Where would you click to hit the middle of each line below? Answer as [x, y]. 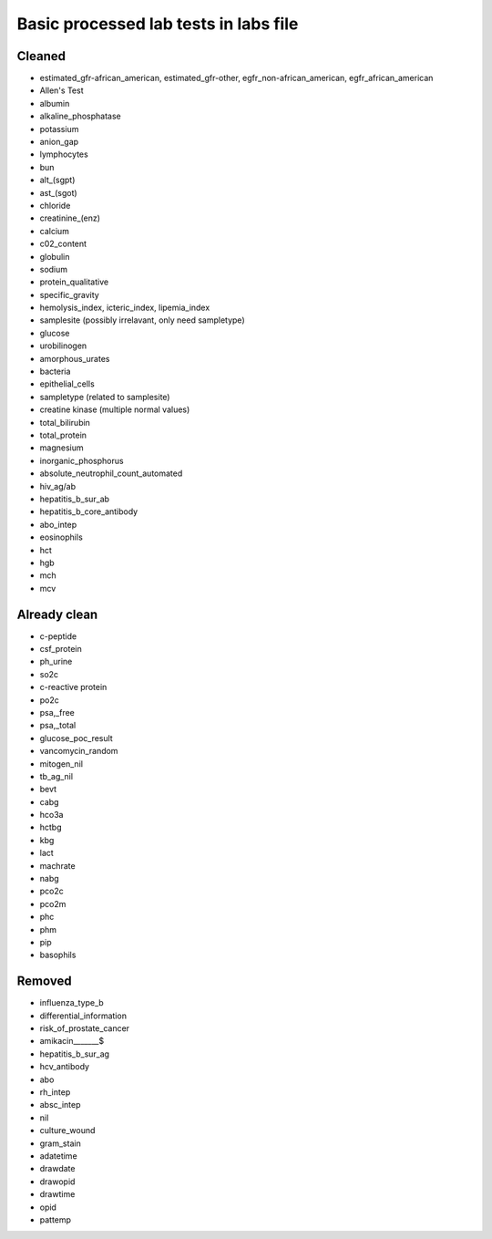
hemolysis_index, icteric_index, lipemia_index [125, 308]
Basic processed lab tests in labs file [158, 24]
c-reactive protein [73, 687]
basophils [58, 955]
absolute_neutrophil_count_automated [111, 473]
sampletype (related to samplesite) [105, 397]
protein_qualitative [74, 282]
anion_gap [59, 142]
